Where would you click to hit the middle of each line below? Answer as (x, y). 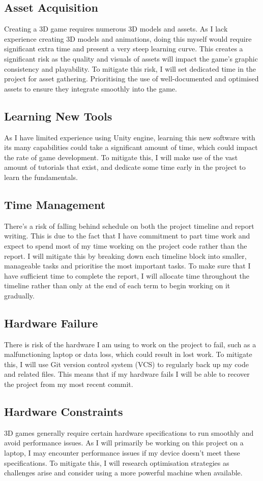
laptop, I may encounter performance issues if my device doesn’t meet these (122, 453)
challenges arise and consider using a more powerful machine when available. (123, 473)
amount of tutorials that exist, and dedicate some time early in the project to (125, 167)
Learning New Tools (58, 116)
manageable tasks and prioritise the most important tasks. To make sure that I (127, 266)
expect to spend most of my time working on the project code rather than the (126, 245)
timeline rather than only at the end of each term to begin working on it (117, 285)
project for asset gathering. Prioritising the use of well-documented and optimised (131, 79)
